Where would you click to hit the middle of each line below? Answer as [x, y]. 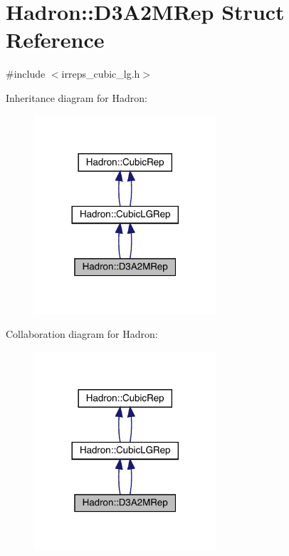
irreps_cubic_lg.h [101, 74]
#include [26, 74]
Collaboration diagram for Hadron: [82, 334]
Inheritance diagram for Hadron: [77, 97]
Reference [55, 40]
